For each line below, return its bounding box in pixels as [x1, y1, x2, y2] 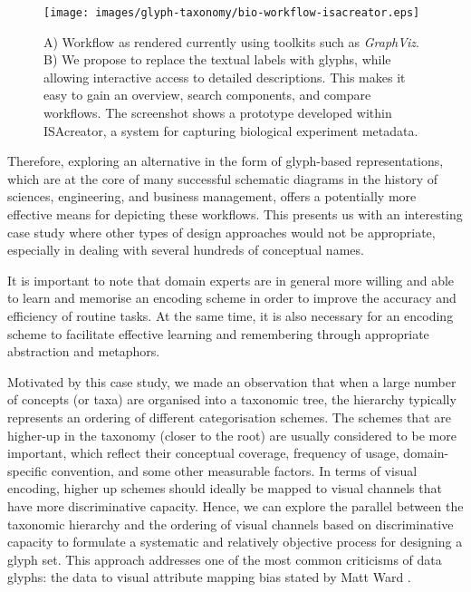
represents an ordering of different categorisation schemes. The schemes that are [7, 407, 451, 426]
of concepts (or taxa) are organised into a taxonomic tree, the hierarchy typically [7, 390, 457, 409]
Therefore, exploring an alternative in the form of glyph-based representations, [7, 151, 444, 170]
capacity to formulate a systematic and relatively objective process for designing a [7, 532, 463, 551]
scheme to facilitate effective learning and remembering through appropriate [7, 324, 429, 343]
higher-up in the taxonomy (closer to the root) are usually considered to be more [7, 425, 457, 444]
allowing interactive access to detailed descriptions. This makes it [43, 67, 406, 86]
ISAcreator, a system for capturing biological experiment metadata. [43, 121, 418, 140]
